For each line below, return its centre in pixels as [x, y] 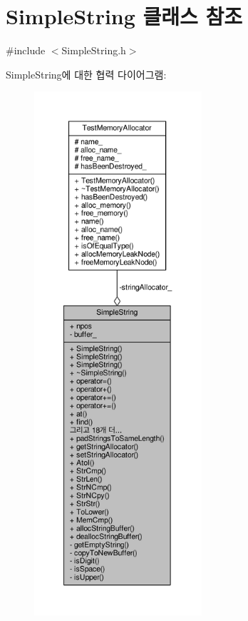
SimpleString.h [94, 50]
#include [26, 50]
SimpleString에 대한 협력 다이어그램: [86, 74]
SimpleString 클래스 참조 [124, 16]
